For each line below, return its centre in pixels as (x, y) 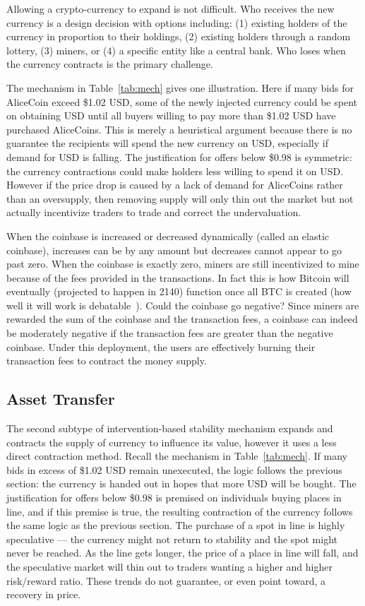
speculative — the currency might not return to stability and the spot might (172, 539)
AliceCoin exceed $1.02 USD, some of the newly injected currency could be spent (182, 101)
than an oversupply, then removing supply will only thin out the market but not (180, 198)
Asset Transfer (61, 399)
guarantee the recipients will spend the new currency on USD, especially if (167, 143)
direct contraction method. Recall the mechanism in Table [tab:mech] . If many (177, 456)
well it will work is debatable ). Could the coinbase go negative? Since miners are (183, 305)
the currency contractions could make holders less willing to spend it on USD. (175, 171)
